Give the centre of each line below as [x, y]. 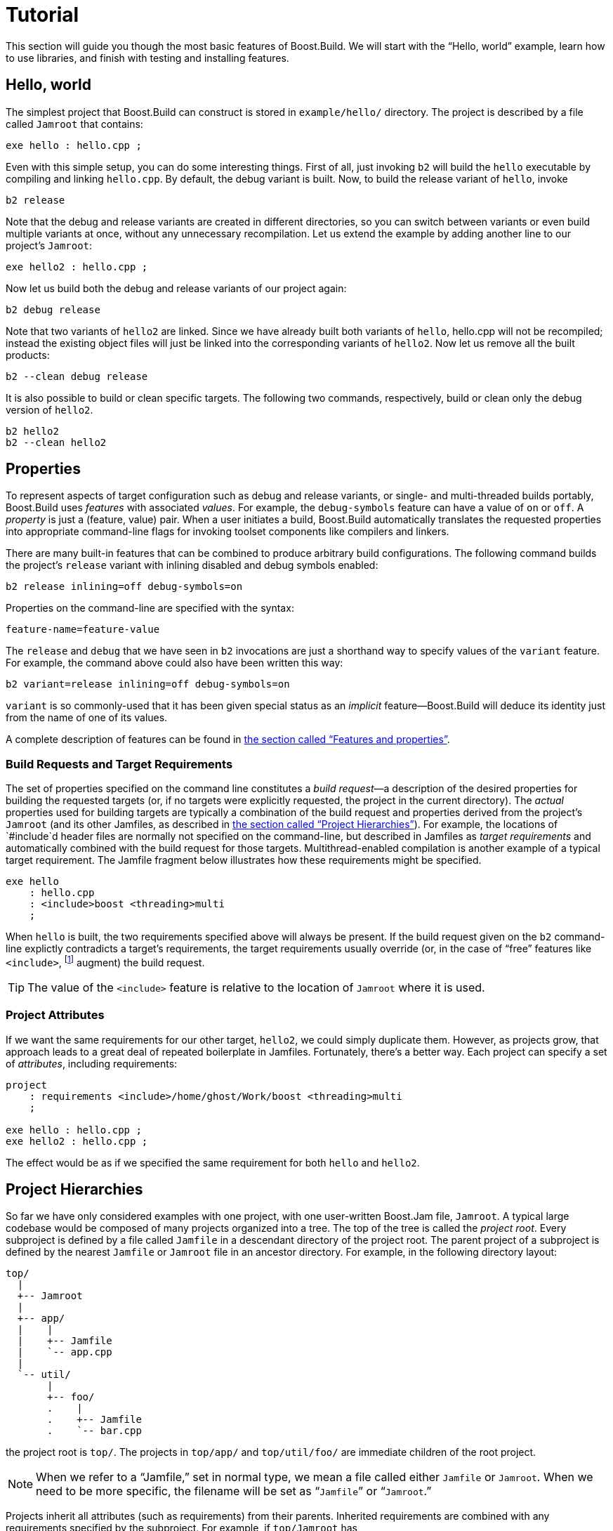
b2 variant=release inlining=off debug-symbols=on [148, 684]
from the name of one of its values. [87, 718]
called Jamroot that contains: [74, 124]
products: [28, 355]
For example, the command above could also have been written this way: [174, 663]
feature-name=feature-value [83, 630]
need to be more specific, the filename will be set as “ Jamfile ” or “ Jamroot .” [234, 1491]
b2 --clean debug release [77, 376]
